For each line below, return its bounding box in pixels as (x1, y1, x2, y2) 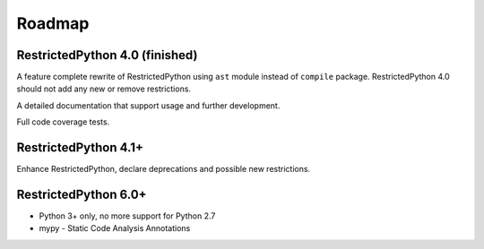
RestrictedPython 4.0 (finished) (16, 47, 198, 63)
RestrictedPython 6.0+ (16, 186, 147, 202)
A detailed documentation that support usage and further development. (16, 99, 281, 111)
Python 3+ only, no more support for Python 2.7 (39, 210, 216, 221)
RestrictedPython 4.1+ (16, 140, 143, 156)
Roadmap (16, 13, 90, 33)
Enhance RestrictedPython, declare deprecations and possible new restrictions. (16, 164, 311, 175)
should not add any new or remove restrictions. (16, 83, 192, 94)
